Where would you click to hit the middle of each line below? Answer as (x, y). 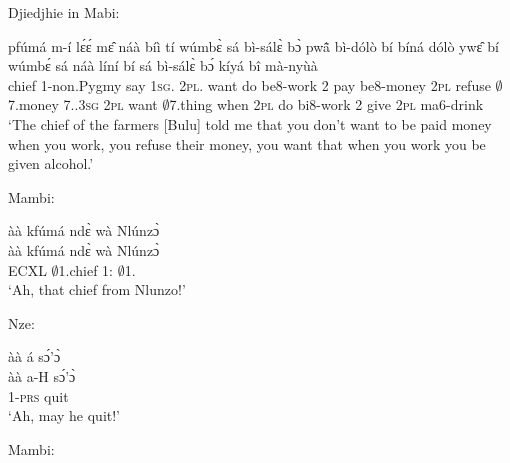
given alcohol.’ (51, 163)
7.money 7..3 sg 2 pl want (83, 104)
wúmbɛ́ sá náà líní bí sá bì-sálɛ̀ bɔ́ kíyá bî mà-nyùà (163, 65)
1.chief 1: (86, 269)
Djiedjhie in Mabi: (64, 12)
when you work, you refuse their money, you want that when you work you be (247, 143)
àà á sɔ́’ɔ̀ (34, 356)
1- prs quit (38, 395)
